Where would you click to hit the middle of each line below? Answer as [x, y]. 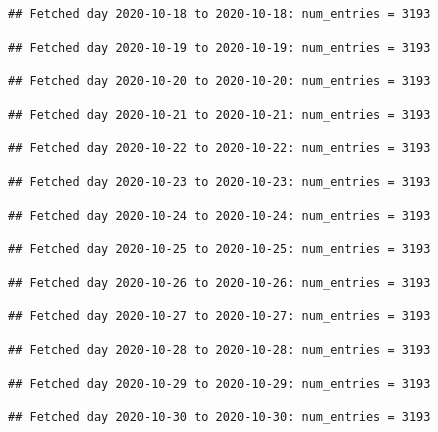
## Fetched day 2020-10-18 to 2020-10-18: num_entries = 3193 [219, 14]
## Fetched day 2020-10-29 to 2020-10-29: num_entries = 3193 [219, 383]
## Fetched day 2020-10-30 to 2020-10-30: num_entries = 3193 [219, 417]
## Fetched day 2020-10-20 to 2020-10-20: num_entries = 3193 [219, 81]
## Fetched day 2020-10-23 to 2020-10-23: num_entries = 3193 [219, 181]
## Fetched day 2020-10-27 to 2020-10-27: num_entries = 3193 [219, 316]
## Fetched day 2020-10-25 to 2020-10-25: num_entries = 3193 [219, 249]
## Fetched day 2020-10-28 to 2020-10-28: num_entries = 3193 [219, 349]
